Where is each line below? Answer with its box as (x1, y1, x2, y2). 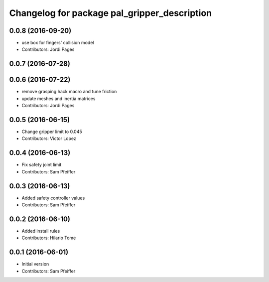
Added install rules (21, 228, 60, 234)
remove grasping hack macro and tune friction (21, 89, 117, 95)
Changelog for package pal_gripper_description (9, 7, 212, 18)
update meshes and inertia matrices (21, 95, 96, 102)
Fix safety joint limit (21, 162, 62, 168)
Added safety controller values (21, 195, 85, 201)
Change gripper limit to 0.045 (21, 129, 82, 135)
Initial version (21, 261, 49, 267)
